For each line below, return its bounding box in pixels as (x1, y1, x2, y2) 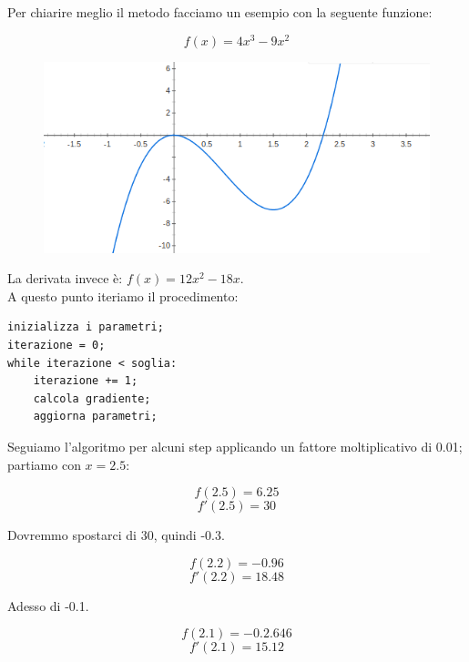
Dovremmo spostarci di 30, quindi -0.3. (7, 525, 225, 545)
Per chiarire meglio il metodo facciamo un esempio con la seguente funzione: (7, 3, 433, 21)
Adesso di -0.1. (7, 596, 89, 615)
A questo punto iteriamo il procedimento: (7, 286, 239, 305)
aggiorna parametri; (33, 410, 158, 423)
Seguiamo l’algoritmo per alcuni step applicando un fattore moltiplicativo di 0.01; (7, 437, 463, 456)
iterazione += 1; (33, 374, 138, 388)
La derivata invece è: (7, 269, 123, 288)
